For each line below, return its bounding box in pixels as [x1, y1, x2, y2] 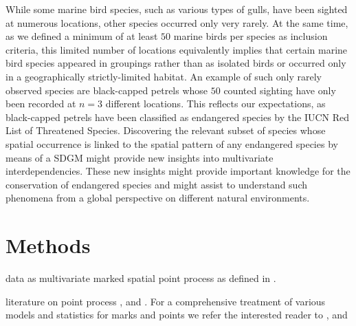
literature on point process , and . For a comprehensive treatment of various [5, 294, 326, 308]
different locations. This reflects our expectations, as [105, 96, 326, 111]
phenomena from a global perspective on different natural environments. [5, 191, 310, 205]
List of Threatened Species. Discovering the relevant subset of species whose [5, 123, 326, 138]
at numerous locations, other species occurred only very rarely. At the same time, [5, 15, 348, 30]
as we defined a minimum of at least [5, 29, 158, 43]
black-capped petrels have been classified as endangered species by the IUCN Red [5, 109, 350, 124]
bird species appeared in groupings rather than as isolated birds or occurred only [5, 56, 346, 70]
